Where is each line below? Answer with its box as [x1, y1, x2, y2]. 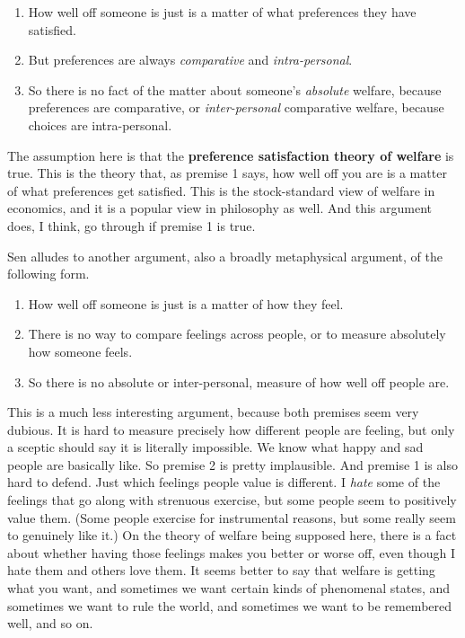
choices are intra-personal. [28, 115, 172, 134]
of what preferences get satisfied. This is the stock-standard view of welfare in [7, 181, 435, 199]
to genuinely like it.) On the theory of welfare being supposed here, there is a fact [7, 526, 457, 545]
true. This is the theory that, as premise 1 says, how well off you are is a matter [7, 164, 447, 182]
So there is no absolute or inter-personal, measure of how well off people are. [28, 372, 450, 391]
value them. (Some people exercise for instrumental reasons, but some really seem [7, 508, 456, 527]
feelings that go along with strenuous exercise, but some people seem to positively [7, 491, 457, 510]
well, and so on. [7, 614, 93, 633]
